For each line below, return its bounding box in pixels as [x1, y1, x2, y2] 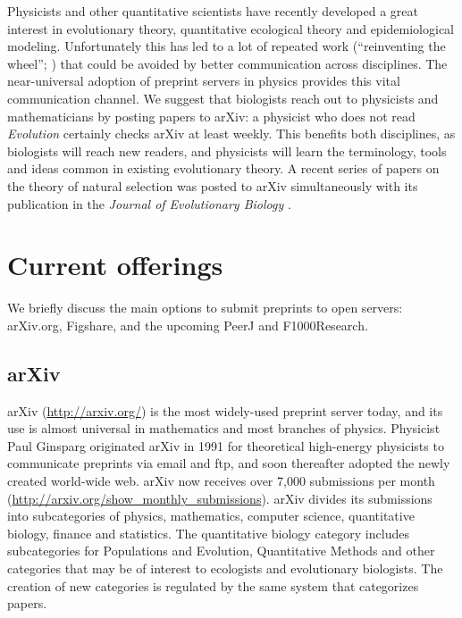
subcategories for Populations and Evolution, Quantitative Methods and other [7, 541, 435, 560]
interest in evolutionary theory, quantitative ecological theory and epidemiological [7, 19, 454, 38]
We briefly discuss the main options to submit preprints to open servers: [7, 298, 403, 317]
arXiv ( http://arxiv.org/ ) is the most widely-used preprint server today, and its [7, 401, 443, 420]
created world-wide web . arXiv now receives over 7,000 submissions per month [7, 472, 435, 490]
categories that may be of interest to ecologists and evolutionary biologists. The [7, 558, 443, 577]
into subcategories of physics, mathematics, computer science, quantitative [7, 506, 415, 525]
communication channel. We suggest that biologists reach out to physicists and [7, 88, 439, 107]
